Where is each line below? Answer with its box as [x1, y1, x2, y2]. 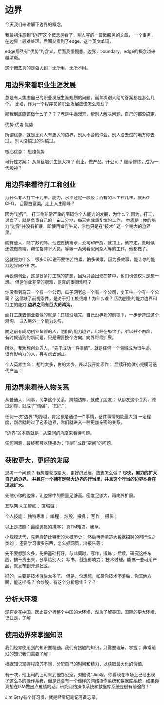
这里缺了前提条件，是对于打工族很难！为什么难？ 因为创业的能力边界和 [14, 295, 157, 301]
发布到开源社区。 [18, 563, 52, 569]
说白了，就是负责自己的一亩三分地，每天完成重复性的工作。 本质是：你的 [5, 217, 152, 223]
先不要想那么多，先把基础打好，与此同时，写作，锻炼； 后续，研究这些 [5, 551, 147, 556]
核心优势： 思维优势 [5, 148, 45, 154]
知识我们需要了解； [13, 651, 52, 657]
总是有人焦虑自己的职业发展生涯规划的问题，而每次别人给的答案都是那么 [5, 94, 150, 100]
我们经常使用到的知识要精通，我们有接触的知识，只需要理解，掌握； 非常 [5, 644, 152, 650]
